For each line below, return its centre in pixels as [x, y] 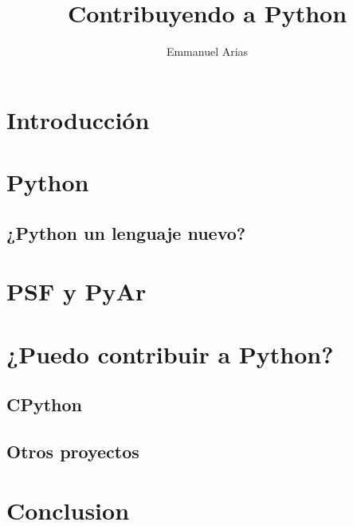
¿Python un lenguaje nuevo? [126, 232]
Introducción [78, 119]
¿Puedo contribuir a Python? [170, 353]
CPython [45, 404]
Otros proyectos [73, 451]
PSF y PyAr [76, 291]
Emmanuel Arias [207, 51]
